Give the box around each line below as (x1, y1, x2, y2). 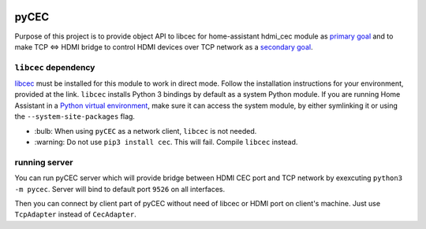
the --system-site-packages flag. (14, 112, 136, 121)
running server (14, 157, 73, 168)
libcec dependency (14, 61, 95, 72)
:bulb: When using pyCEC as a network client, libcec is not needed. (34, 126, 257, 135)
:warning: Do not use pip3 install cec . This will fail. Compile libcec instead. (34, 138, 298, 146)
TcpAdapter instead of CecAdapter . (14, 209, 137, 220)
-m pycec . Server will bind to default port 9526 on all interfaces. (14, 184, 226, 194)
